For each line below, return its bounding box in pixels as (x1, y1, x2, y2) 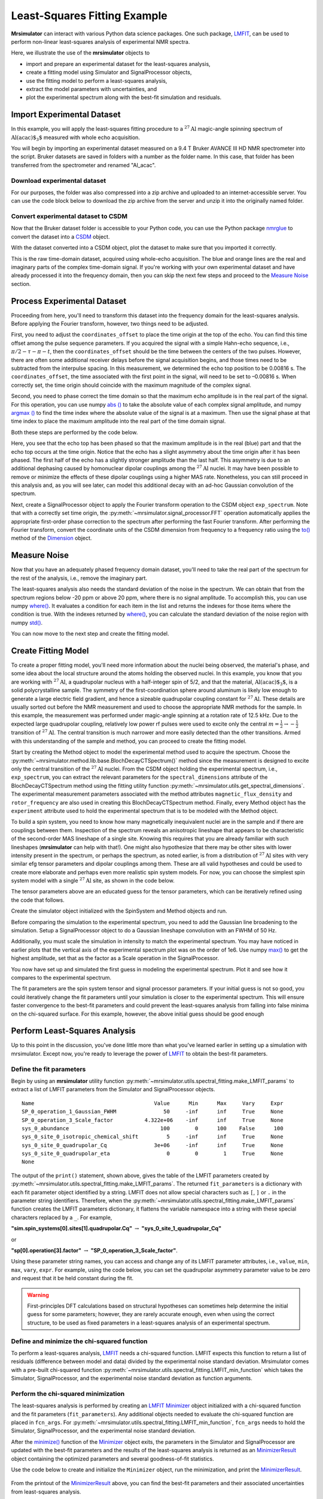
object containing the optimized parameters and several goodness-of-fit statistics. (11, 1455, 215, 1462)
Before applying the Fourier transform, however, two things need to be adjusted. (11, 320, 209, 327)
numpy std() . (11, 619, 43, 626)
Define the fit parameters (11, 1065, 86, 1073)
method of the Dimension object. (11, 534, 92, 542)
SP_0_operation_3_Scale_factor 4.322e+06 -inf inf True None (22, 1116, 284, 1124)
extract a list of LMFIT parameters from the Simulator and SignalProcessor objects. (11, 1086, 215, 1093)
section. (11, 280, 31, 287)
